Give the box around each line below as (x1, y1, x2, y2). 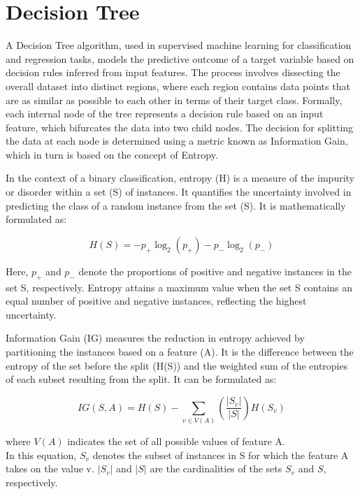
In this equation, (6, 447, 77, 462)
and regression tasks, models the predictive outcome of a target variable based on (6, 51, 354, 66)
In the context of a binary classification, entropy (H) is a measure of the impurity (6, 170, 355, 185)
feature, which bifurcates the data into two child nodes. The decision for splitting (6, 119, 354, 134)
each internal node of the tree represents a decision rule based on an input (6, 106, 324, 121)
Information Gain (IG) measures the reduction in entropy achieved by (6, 330, 305, 345)
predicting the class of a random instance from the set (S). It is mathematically (6, 198, 346, 212)
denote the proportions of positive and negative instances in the (78, 263, 352, 278)
